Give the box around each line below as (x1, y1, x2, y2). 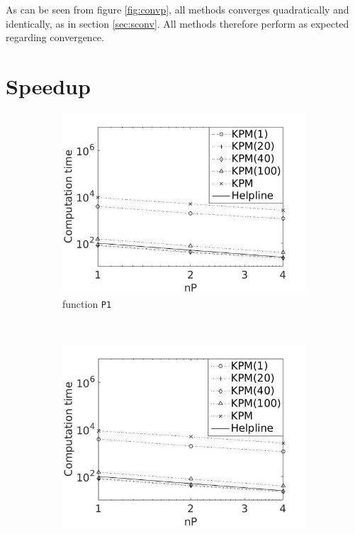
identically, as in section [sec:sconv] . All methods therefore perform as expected (6, 16, 349, 30)
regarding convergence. (6, 30, 104, 45)
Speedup (6, 71, 91, 100)
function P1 (62, 296, 112, 311)
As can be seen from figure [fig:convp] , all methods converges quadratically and (6, 2, 349, 16)
